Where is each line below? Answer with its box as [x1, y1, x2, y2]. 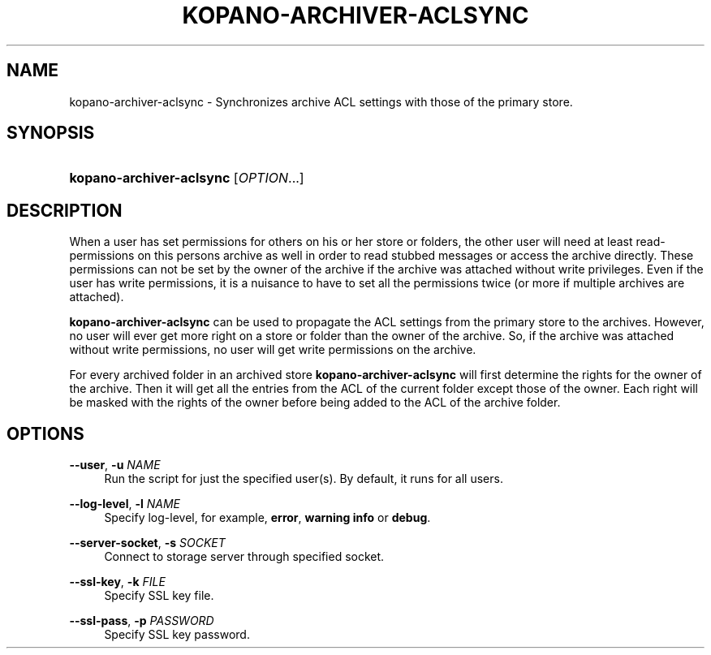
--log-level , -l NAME [69, 497, 180, 511]
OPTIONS [6, 423, 84, 444]
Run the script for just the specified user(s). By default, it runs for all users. [104, 472, 503, 486]
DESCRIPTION [6, 200, 123, 221]
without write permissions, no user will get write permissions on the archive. [69, 343, 476, 357]
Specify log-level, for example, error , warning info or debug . [104, 511, 431, 525]
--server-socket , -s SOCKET [69, 536, 226, 550]
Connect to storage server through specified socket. [104, 549, 385, 564]
